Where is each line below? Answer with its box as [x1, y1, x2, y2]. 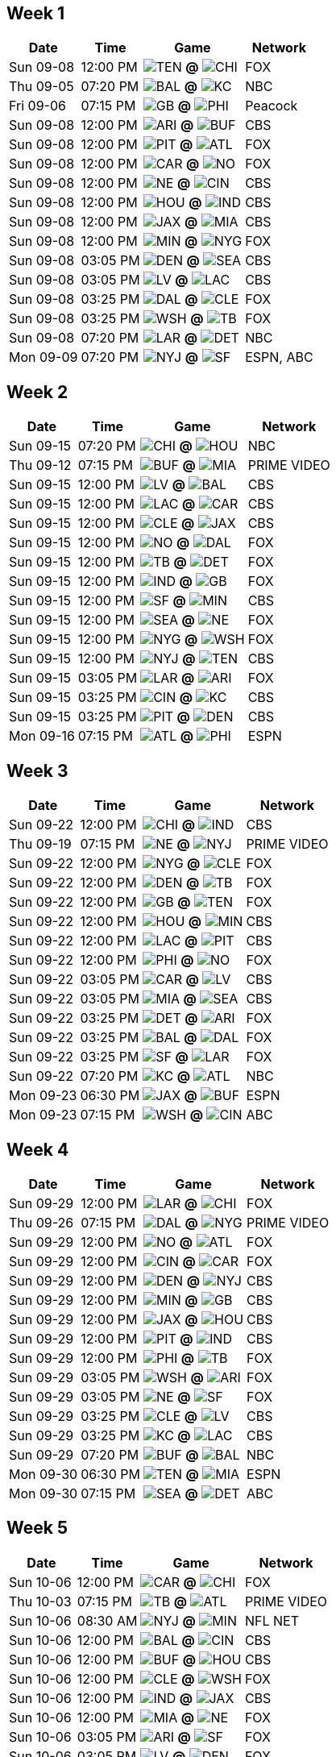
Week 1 [6, 3, 64, 23]
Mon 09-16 [9, 728, 75, 745]
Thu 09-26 [9, 1214, 74, 1231]
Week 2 [6, 381, 68, 402]
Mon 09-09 [9, 349, 78, 366]
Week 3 [6, 760, 68, 781]
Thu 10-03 [9, 1593, 72, 1610]
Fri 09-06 [9, 98, 66, 114]
